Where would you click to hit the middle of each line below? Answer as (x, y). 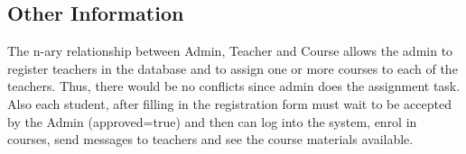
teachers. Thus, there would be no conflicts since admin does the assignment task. (234, 86)
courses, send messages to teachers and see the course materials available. (210, 139)
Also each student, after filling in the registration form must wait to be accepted (230, 103)
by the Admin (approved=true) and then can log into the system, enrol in (212, 121)
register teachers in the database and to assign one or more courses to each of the (233, 68)
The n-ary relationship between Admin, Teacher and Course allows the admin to (230, 51)
